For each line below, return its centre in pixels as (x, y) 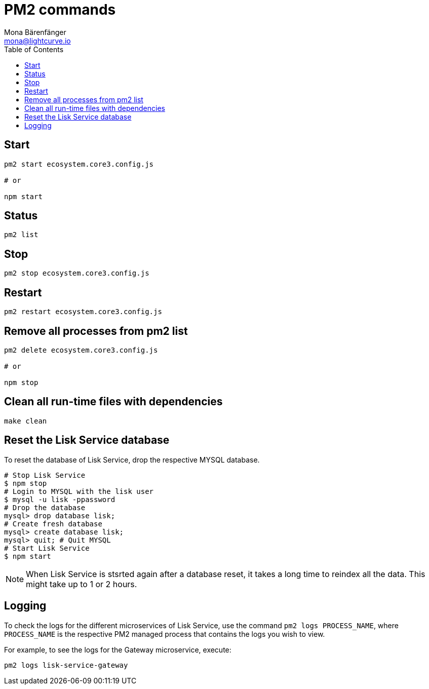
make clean (26, 421)
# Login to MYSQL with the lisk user (79, 491)
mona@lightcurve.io (37, 41)
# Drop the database (45, 507)
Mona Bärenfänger (35, 32)
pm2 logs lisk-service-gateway (66, 665)
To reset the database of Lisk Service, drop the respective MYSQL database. (132, 460)
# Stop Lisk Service (45, 475)
